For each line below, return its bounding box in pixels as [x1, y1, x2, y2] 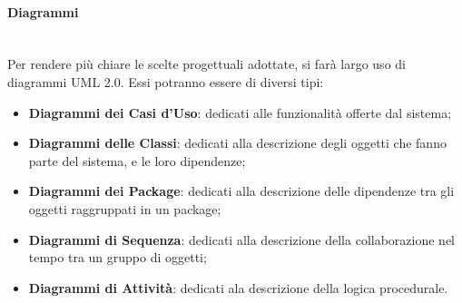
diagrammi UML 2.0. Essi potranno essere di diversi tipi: [7, 72, 324, 91]
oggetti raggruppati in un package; [28, 199, 221, 218]
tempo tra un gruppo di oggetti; [28, 248, 207, 267]
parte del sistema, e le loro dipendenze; [28, 151, 246, 170]
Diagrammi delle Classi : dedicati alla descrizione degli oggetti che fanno [28, 133, 447, 152]
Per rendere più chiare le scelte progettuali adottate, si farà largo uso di [7, 54, 406, 73]
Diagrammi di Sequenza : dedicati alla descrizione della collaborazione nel [28, 230, 455, 249]
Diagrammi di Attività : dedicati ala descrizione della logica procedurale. [28, 278, 448, 297]
